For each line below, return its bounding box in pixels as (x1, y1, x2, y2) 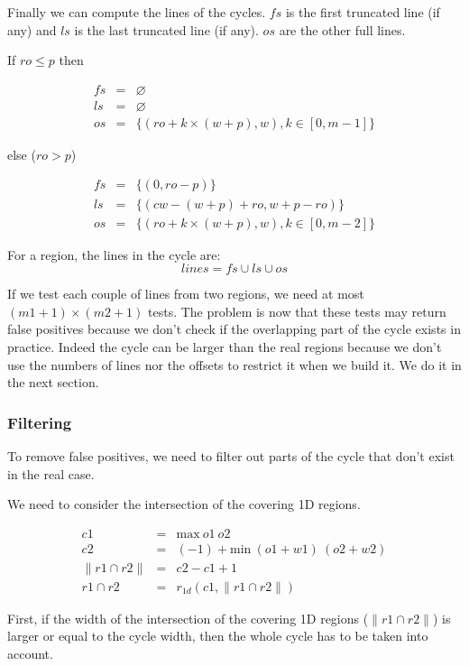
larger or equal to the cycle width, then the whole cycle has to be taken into (7, 626, 428, 645)
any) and (7, 20, 57, 39)
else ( (7, 144, 36, 163)
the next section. (7, 373, 99, 392)
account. (7, 644, 53, 663)
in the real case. (7, 464, 95, 483)
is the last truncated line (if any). (74, 20, 259, 39)
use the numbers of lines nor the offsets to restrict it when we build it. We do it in (7, 355, 462, 374)
